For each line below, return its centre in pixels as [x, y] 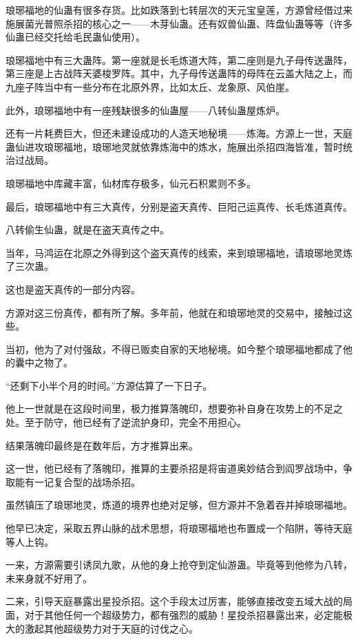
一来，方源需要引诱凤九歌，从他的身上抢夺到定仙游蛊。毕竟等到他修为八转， [179, 565]
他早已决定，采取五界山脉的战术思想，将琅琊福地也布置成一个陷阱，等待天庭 [179, 528]
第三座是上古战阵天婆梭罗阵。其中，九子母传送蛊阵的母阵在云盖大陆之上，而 [179, 73]
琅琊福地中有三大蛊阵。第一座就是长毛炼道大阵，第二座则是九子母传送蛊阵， [179, 60]
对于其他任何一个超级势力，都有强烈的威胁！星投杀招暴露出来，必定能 [183, 615]
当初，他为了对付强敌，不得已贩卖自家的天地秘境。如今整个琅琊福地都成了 [174, 349]
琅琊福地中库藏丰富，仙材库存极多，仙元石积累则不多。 [131, 183]
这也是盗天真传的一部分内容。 [73, 289]
